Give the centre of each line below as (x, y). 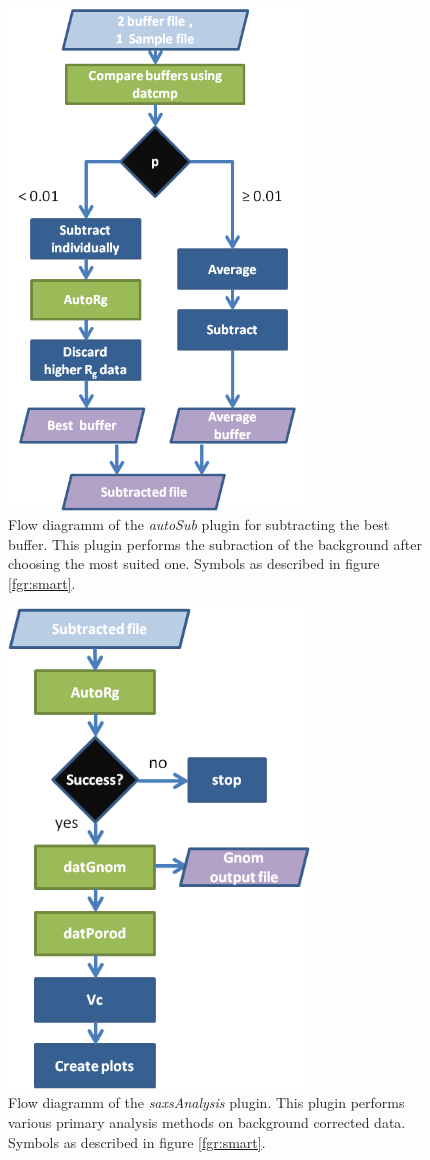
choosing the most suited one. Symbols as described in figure (194, 563)
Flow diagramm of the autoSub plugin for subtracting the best (199, 524)
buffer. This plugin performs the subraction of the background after (215, 543)
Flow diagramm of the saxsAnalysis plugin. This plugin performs (206, 1102)
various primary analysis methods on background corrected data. (207, 1122)
